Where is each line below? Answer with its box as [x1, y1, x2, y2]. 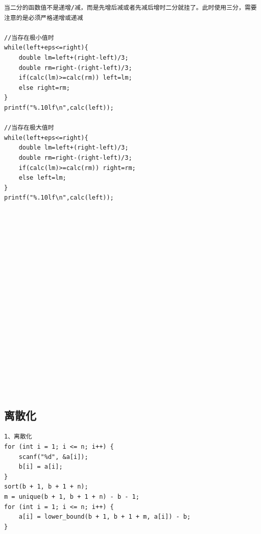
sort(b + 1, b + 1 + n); [4, 483, 88, 491]
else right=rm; [18, 84, 70, 91]
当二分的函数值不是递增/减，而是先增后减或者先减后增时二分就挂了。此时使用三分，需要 [4, 4, 257, 11]
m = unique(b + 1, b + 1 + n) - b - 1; [4, 493, 139, 500]
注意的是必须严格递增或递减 [4, 14, 83, 21]
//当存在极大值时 [4, 124, 54, 132]
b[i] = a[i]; [18, 463, 63, 471]
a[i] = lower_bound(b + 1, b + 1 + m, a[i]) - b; [18, 513, 191, 521]
